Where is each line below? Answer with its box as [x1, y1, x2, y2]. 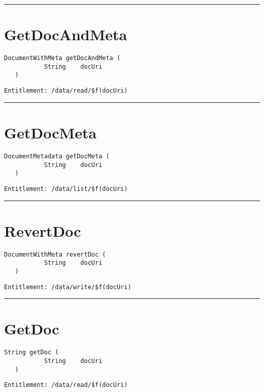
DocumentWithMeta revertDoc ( [4, 250, 106, 258]
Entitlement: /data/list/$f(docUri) [4, 185, 128, 192]
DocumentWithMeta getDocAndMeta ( [4, 54, 121, 62]
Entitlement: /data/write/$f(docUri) [4, 283, 131, 291]
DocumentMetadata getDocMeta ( [4, 152, 110, 160]
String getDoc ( [4, 349, 59, 356]
